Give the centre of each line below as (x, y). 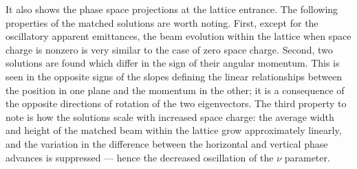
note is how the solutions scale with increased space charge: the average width (170, 116)
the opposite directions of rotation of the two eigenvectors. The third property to (176, 103)
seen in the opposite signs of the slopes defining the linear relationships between (174, 76)
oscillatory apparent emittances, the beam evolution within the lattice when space (178, 36)
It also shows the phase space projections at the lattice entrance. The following (172, 9)
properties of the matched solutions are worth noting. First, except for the (162, 22)
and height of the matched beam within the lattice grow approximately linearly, (174, 130)
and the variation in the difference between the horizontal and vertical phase (167, 143)
